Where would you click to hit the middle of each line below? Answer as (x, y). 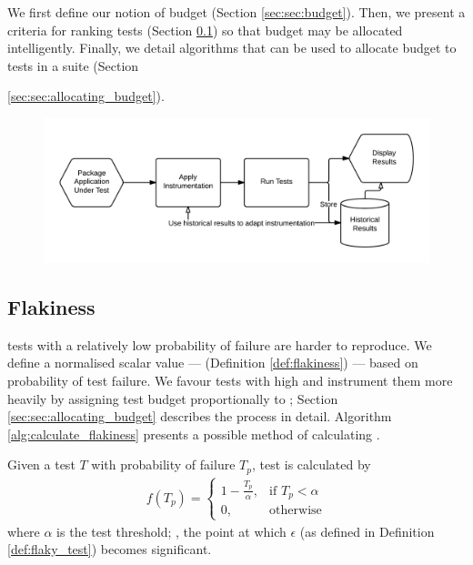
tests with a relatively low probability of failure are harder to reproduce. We (220, 344)
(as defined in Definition (367, 531)
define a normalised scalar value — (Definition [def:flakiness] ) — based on (213, 363)
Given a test (41, 464)
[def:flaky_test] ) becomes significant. (110, 549)
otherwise (296, 511)
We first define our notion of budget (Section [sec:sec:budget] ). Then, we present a (236, 12)
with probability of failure (163, 464)
